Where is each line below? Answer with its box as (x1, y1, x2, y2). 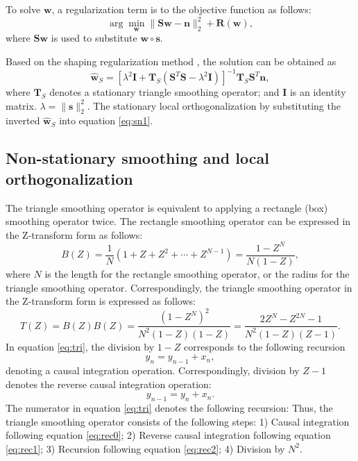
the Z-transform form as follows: (6, 227, 143, 242)
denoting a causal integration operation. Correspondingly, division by (6, 362, 300, 377)
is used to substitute (51, 31, 137, 45)
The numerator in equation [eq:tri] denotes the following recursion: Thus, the (6, 400, 333, 414)
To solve (6, 2, 41, 16)
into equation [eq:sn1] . (59, 113, 153, 128)
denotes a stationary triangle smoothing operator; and (49, 85, 280, 99)
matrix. (6, 98, 37, 112)
